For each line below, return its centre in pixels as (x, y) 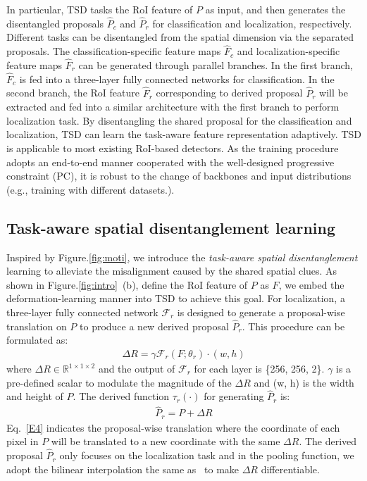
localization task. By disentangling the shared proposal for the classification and (179, 120)
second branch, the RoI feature (73, 93)
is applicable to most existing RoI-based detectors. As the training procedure (173, 148)
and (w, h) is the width (304, 382)
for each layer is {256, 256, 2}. (259, 369)
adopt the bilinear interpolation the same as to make (123, 469)
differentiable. (290, 469)
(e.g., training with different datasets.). (91, 189)
